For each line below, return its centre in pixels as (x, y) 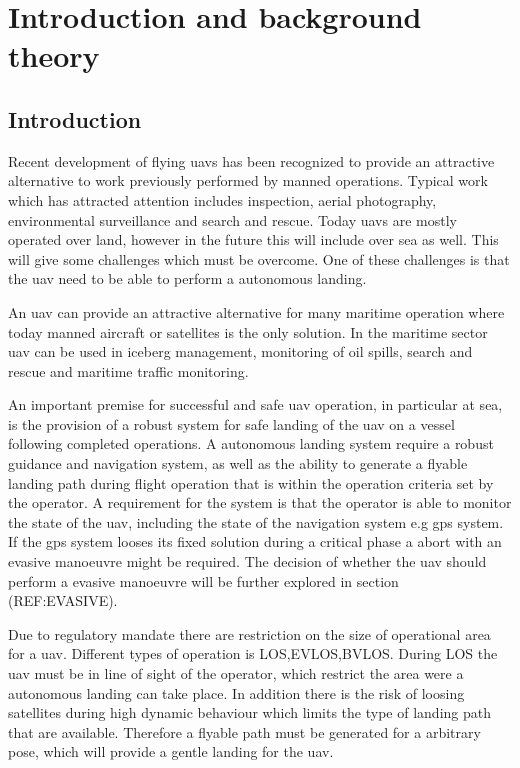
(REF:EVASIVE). (63, 600)
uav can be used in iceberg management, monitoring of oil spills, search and (240, 351)
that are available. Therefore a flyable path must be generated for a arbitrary (244, 731)
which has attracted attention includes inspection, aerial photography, (222, 199)
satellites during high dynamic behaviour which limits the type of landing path (249, 712)
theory (54, 55)
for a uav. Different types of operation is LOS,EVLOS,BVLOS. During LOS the (253, 653)
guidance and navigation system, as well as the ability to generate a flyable (238, 463)
